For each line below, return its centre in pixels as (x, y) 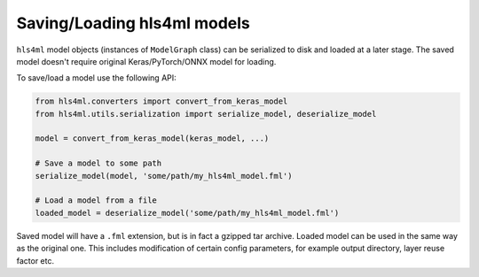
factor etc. (35, 260)
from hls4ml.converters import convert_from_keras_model (161, 101)
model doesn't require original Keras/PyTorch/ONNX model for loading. (146, 61)
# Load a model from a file (96, 200)
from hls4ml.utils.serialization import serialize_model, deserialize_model (206, 114)
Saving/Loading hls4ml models (133, 23)
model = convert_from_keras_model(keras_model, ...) (152, 138)
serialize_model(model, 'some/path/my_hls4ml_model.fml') (164, 176)
